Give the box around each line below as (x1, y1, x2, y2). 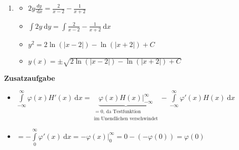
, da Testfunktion (103, 109, 141, 115)
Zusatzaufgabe (4, 73, 55, 83)
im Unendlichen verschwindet (94, 116, 158, 122)
